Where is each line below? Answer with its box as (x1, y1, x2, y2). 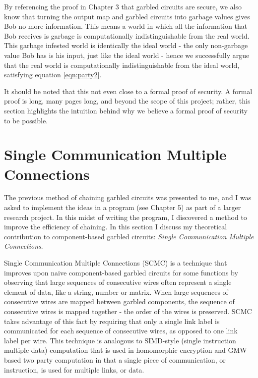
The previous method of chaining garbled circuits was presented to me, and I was (4, 192, 252, 203)
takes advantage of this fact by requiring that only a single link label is (4, 316, 220, 326)
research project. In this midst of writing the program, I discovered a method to (4, 212, 247, 222)
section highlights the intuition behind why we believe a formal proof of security (4, 105, 248, 115)
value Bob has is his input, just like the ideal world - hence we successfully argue (4, 50, 250, 60)
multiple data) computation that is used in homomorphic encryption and (4, 345, 226, 355)
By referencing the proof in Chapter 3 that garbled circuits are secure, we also (4, 1, 242, 11)
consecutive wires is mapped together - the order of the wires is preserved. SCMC (4, 306, 252, 316)
